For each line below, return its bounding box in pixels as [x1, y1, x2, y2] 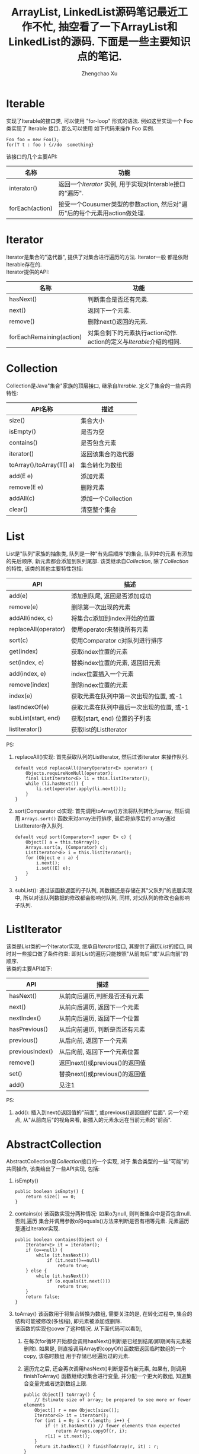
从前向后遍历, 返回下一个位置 [59, 1014, 140, 1023]
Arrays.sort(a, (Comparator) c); [25, 844, 108, 850]
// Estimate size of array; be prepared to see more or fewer [34, 1397, 191, 1403]
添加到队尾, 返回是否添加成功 [70, 591, 152, 600]
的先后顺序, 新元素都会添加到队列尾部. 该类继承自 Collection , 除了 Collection [6, 557, 189, 564]
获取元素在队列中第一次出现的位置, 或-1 [70, 692, 183, 700]
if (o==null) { [25, 1247, 63, 1253]
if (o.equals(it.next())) [46, 1278, 111, 1284]
